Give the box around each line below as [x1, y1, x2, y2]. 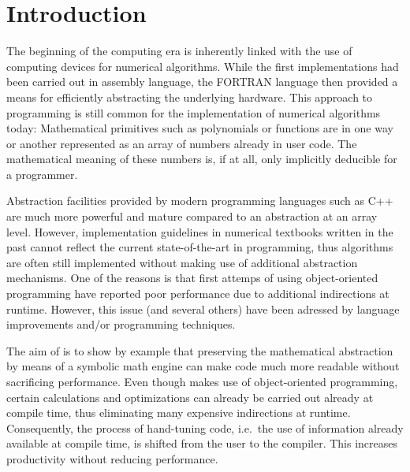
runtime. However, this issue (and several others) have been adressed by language [6, 300, 400, 317]
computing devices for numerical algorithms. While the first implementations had [6, 58, 399, 74]
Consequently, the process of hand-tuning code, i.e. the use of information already [6, 419, 404, 436]
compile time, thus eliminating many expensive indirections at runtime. [6, 404, 351, 421]
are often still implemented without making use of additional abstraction [6, 254, 358, 270]
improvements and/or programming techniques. [6, 316, 236, 333]
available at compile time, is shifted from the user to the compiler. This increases [6, 435, 398, 452]
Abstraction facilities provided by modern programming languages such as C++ [6, 192, 393, 209]
